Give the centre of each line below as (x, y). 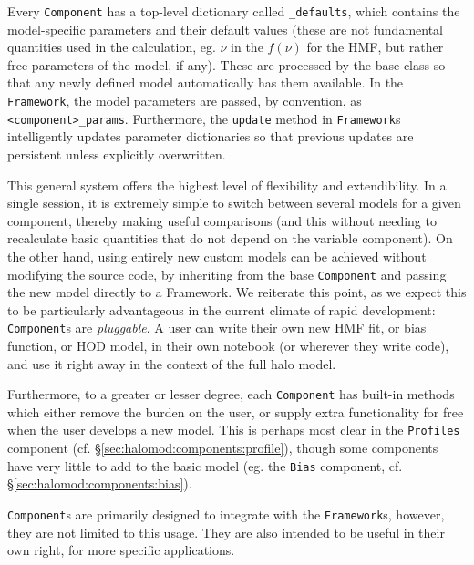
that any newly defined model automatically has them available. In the (206, 82)
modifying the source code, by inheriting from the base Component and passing (227, 274)
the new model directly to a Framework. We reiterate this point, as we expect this (237, 292)
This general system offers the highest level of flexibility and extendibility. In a (227, 185)
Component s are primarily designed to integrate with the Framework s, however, (226, 514)
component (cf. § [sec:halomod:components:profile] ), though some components (223, 448)
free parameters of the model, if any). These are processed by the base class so (227, 64)
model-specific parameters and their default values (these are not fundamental (226, 29)
